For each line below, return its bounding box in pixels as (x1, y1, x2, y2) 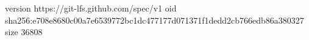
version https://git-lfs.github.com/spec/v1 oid (5, 2, 177, 14)
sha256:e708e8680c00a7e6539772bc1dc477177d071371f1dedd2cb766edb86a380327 (5, 13, 304, 26)
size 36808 (5, 25, 43, 38)
